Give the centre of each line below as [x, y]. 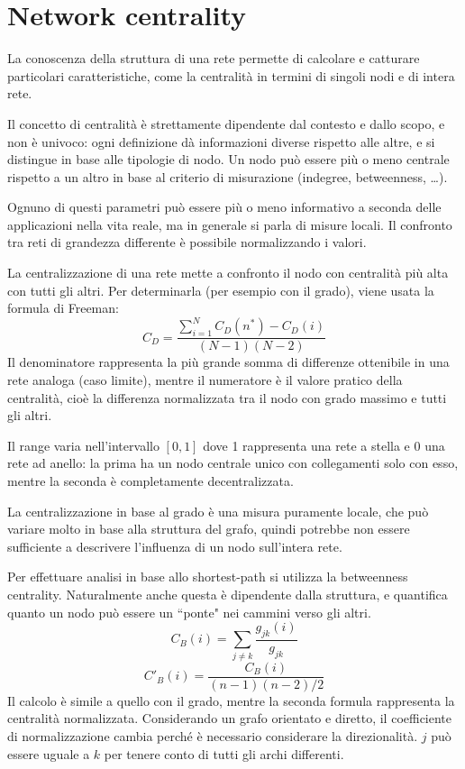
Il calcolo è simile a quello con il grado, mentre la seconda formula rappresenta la [231, 700]
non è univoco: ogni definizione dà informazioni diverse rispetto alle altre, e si [221, 141]
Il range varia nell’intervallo [83, 445]
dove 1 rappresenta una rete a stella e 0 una [324, 445]
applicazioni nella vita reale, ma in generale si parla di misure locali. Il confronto [230, 224]
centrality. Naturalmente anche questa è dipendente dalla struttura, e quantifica [228, 594]
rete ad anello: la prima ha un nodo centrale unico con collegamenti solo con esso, [233, 463]
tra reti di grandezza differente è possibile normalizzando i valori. [187, 242]
